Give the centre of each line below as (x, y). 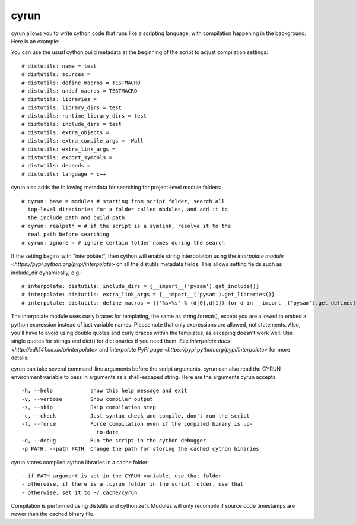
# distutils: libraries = (59, 99)
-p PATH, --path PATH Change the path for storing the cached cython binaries (140, 449)
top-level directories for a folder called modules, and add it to (128, 209)
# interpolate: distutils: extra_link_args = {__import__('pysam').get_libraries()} (148, 295)
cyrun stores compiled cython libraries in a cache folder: (80, 462)
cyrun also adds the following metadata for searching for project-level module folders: (116, 188)
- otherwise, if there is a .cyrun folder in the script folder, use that (133, 484)
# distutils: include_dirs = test (71, 124)
